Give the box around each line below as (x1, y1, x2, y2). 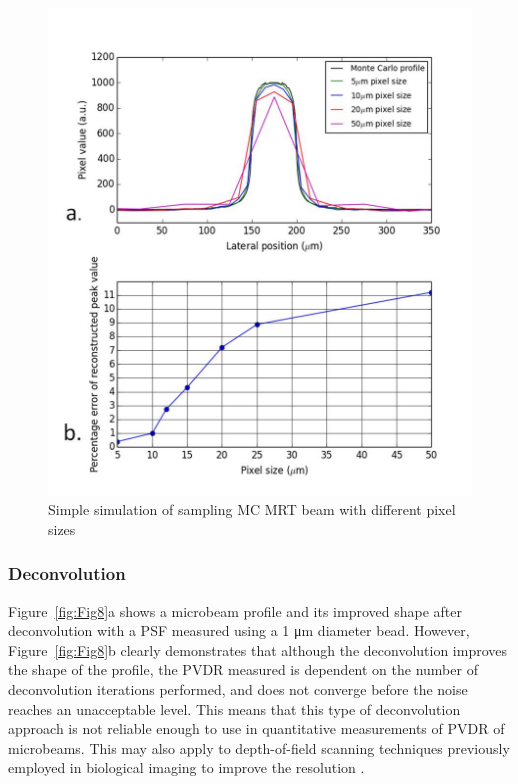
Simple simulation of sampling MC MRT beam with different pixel (48, 499, 456, 520)
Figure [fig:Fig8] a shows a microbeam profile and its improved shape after (8, 600, 462, 621)
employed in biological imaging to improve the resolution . (8, 757, 365, 778)
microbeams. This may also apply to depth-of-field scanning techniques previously (8, 737, 510, 758)
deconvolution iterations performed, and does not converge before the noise (8, 679, 468, 700)
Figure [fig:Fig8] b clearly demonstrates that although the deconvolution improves (8, 639, 508, 660)
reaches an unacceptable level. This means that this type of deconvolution (8, 698, 461, 719)
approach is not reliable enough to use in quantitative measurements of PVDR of (8, 718, 505, 739)
